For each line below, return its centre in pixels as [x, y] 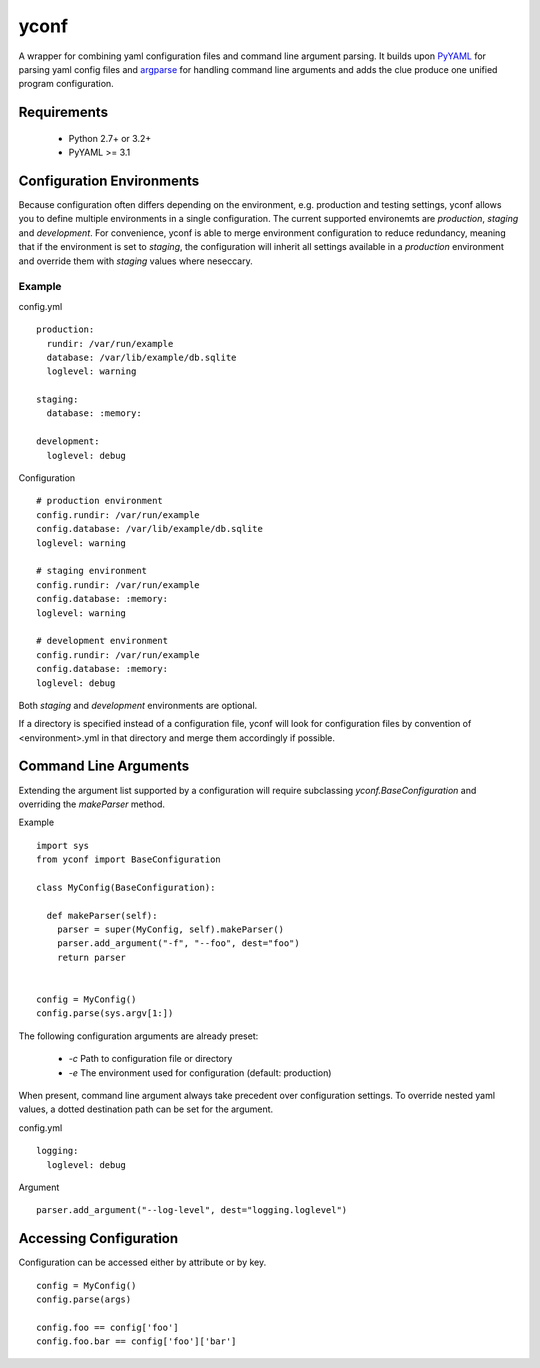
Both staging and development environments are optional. [138, 705]
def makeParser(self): [102, 915]
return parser [91, 957]
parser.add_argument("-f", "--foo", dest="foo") [178, 943]
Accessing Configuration [98, 1238]
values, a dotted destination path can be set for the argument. [146, 1109]
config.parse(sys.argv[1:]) [105, 1013]
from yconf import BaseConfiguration [129, 859]
